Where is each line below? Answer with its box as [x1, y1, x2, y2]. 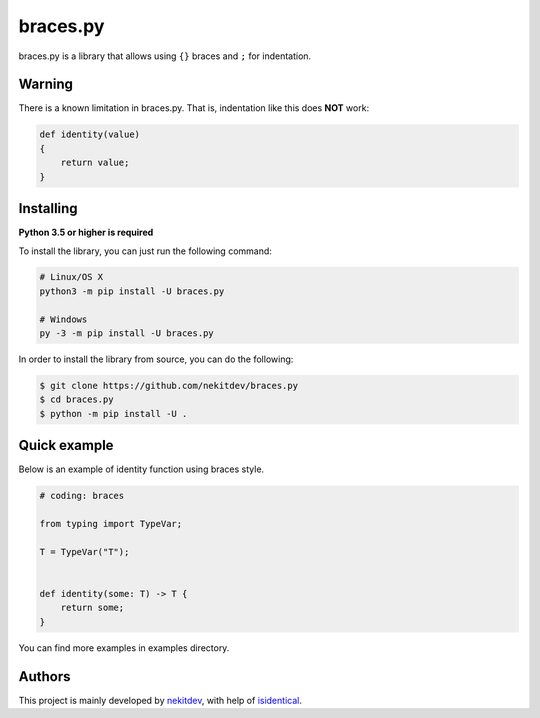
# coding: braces [39, 490, 125, 502]
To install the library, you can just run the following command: [18, 245, 272, 257]
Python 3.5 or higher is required [18, 226, 154, 239]
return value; [60, 157, 130, 169]
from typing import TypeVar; [39, 518, 183, 530]
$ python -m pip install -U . [39, 408, 188, 419]
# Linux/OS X [39, 271, 104, 283]
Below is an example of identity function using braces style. [18, 463, 265, 475]
